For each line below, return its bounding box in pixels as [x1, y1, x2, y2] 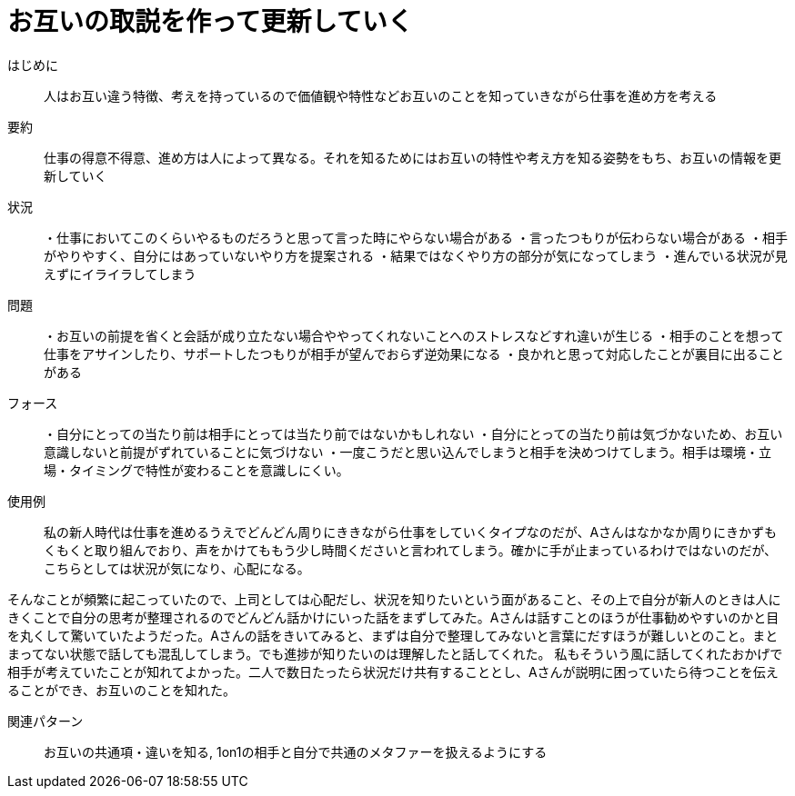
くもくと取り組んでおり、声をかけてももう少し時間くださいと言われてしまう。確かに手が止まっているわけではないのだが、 [44, 542, 778, 558]
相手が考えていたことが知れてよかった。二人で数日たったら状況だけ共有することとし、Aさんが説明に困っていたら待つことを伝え [7, 663, 779, 680]
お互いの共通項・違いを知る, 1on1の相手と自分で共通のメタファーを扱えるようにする [44, 743, 548, 760]
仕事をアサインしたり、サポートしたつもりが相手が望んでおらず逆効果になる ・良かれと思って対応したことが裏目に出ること [44, 345, 784, 362]
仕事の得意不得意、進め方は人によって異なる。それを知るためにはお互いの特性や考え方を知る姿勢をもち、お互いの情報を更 [44, 149, 781, 165]
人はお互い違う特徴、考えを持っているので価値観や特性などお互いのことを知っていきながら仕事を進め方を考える [44, 87, 718, 104]
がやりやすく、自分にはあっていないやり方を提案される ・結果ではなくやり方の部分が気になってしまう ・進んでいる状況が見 [44, 247, 788, 264]
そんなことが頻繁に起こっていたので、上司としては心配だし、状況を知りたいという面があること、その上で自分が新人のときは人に [7, 591, 781, 607]
